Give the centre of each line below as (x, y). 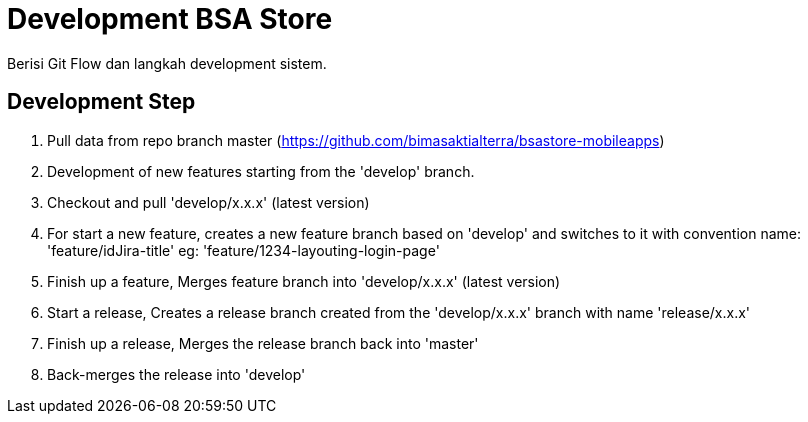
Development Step (101, 102)
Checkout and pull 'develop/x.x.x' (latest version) (208, 202)
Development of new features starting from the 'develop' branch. (261, 171)
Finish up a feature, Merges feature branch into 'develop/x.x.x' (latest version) (304, 281)
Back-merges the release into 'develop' (176, 374)
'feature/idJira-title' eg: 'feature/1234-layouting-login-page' (243, 250)
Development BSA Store (170, 19)
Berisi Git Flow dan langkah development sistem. (167, 63)
